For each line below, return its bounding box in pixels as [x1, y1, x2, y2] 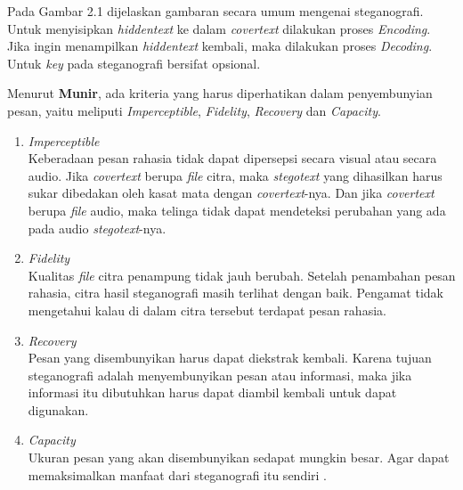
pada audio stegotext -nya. [28, 218, 167, 237]
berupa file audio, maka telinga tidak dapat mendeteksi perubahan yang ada [28, 200, 446, 219]
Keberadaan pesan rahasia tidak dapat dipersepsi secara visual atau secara [28, 149, 437, 167]
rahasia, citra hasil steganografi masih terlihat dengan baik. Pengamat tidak [28, 283, 443, 302]
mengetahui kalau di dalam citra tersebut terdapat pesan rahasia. [28, 300, 386, 319]
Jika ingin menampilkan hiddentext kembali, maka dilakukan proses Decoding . [7, 37, 433, 55]
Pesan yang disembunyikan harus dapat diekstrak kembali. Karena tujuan [28, 348, 432, 367]
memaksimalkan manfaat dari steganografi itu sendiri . [28, 465, 328, 484]
